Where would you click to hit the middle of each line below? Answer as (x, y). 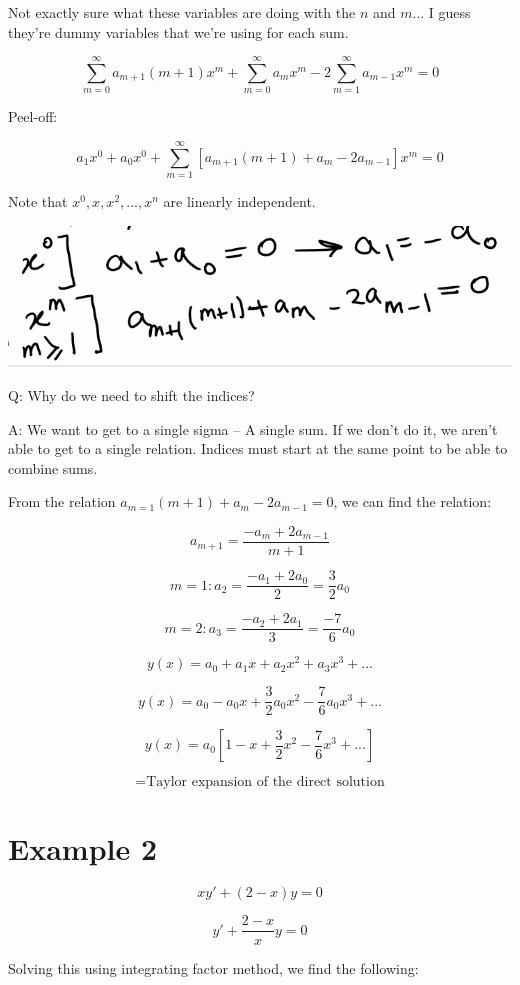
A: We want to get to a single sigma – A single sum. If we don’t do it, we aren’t (253, 428)
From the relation (62, 501)
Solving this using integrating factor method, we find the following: (213, 967)
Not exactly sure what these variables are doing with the (182, 12)
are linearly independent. (239, 201)
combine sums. (53, 467)
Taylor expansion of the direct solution (265, 782)
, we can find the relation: (412, 501)
